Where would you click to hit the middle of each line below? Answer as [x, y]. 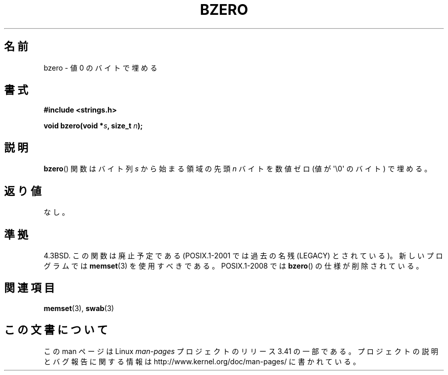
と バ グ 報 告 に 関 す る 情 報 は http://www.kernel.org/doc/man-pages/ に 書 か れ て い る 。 [202, 361]
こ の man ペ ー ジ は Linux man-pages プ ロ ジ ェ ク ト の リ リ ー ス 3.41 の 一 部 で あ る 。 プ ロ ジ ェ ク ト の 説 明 [241, 351]
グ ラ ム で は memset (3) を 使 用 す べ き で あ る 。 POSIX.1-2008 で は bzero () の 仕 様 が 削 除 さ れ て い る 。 [233, 266]
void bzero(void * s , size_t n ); [93, 126]
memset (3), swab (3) [79, 308]
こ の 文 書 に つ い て [56, 330]
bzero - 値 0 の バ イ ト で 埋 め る [100, 68]
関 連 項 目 [29, 288]
